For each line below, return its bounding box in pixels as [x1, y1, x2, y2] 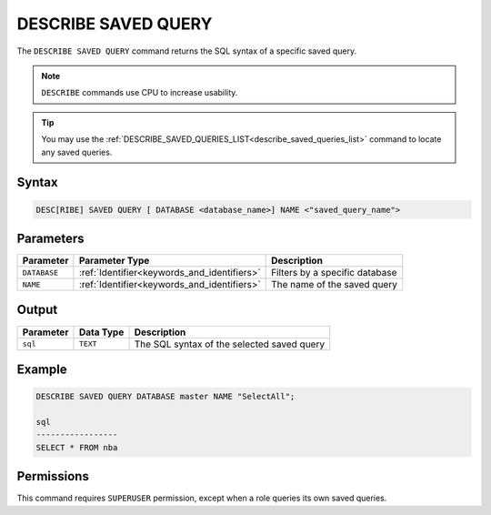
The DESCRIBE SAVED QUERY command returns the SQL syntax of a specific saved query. [16, 45, 357, 56]
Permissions [16, 469, 90, 484]
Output [16, 302, 58, 318]
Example [16, 361, 67, 377]
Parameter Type [78, 255, 150, 267]
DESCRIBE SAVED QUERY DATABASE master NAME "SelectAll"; [35, 391, 296, 402]
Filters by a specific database [271, 267, 397, 278]
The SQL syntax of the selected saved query [134, 338, 326, 350]
